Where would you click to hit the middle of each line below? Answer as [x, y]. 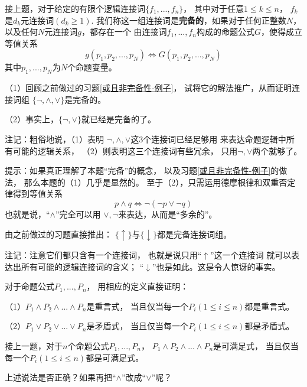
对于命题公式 [30, 286]
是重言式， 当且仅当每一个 [138, 306]
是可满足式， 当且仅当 [256, 345]
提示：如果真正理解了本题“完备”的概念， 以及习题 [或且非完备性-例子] [138, 170]
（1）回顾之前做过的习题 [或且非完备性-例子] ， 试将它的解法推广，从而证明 [148, 88]
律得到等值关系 [34, 193]
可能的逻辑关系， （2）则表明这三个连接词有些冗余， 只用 [125, 150]
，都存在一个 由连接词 [124, 32]
